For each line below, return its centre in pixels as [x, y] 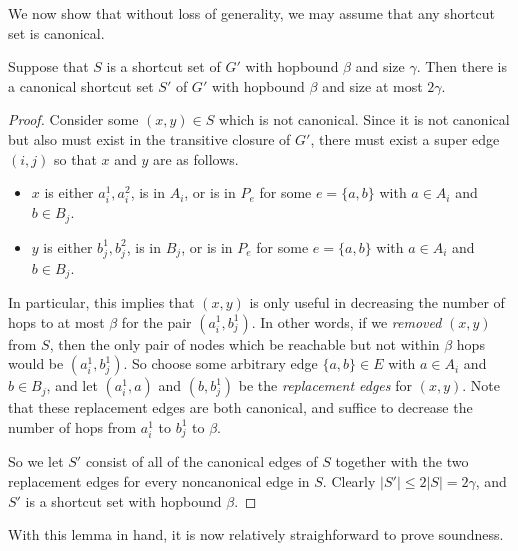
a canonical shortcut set [81, 85]
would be [36, 363]
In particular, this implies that [101, 301]
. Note [481, 385]
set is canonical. [56, 32]
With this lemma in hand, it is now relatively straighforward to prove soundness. [256, 534]
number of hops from [72, 426]
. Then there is [462, 66]
